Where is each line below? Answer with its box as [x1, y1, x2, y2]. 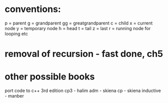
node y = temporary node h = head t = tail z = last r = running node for [5, 25, 151, 31]
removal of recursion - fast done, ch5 [5, 48, 163, 59]
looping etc [5, 30, 28, 36]
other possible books [5, 71, 95, 82]
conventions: [5, 3, 61, 15]
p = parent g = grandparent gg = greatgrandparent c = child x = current [5, 20, 153, 26]
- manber [5, 93, 24, 99]
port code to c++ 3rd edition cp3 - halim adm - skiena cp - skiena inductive [5, 87, 161, 93]
